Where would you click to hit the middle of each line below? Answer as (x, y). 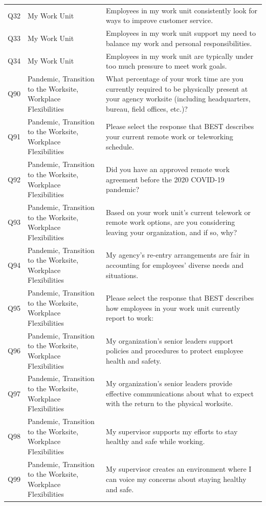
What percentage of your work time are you (175, 79)
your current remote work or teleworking (170, 136)
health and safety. (134, 360)
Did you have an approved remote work (168, 169)
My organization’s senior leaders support (170, 340)
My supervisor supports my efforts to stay (172, 431)
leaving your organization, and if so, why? (172, 232)
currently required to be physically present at (177, 88)
